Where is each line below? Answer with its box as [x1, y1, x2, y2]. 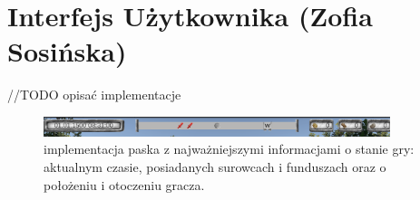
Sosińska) [7, 33, 127, 70]
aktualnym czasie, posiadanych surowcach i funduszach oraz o [44, 157, 386, 176]
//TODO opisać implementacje [7, 85, 181, 104]
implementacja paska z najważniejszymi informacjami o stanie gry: [44, 139, 415, 158]
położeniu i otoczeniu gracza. [44, 175, 205, 194]
